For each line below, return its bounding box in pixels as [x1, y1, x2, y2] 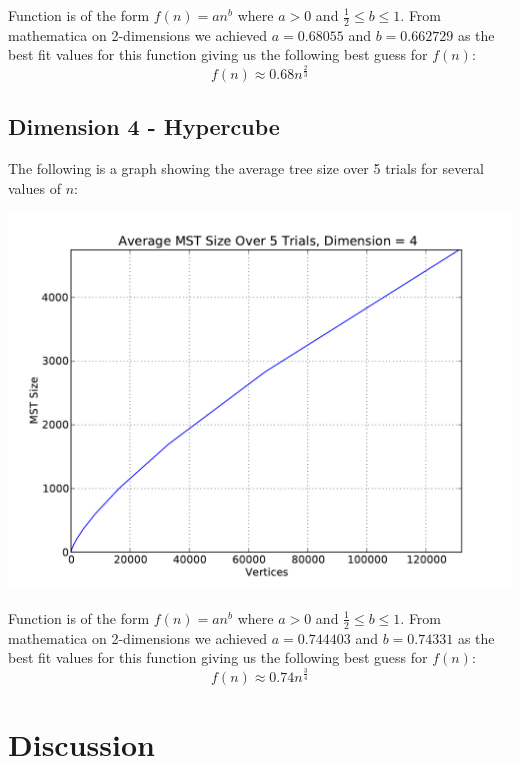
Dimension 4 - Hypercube [8, 111, 280, 142]
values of [8, 177, 61, 198]
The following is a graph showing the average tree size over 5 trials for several [8, 158, 484, 179]
